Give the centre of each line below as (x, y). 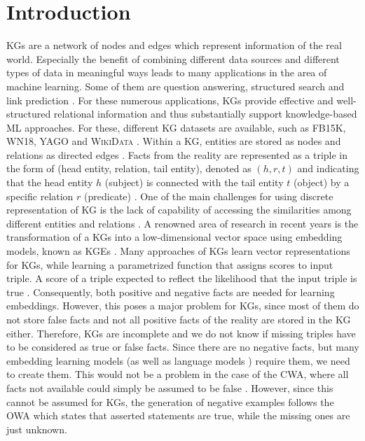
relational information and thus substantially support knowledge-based (205, 114)
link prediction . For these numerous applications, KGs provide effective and (170, 100)
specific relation (40, 196)
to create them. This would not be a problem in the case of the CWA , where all (178, 374)
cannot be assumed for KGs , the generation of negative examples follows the (170, 401)
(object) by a (321, 182)
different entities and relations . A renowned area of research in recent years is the (182, 223)
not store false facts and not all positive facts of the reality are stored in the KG (179, 319)
